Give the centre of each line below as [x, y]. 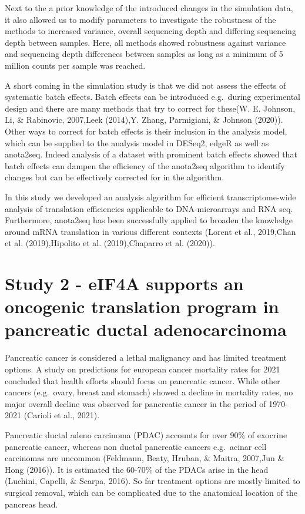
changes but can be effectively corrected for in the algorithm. [115, 177]
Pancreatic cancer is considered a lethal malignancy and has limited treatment [146, 357]
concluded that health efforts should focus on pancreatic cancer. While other [143, 380]
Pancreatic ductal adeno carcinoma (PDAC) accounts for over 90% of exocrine [146, 434]
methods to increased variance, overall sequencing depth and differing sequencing [150, 31]
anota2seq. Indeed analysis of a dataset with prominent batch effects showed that [151, 154]
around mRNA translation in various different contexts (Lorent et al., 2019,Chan [150, 231]
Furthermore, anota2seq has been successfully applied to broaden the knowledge [149, 220]
